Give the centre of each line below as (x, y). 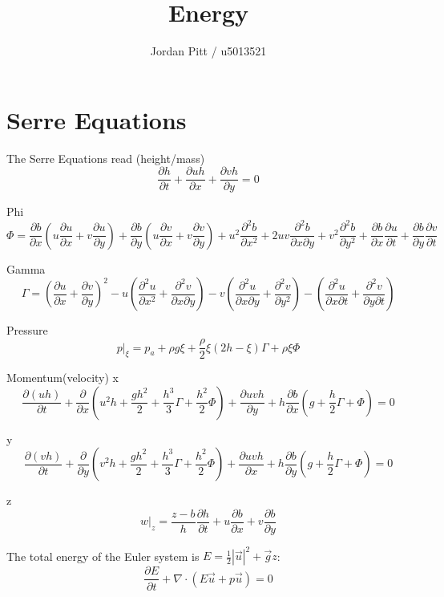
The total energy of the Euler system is (103, 556)
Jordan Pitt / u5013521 (208, 51)
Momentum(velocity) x (63, 378)
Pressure (27, 330)
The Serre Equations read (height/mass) (106, 158)
